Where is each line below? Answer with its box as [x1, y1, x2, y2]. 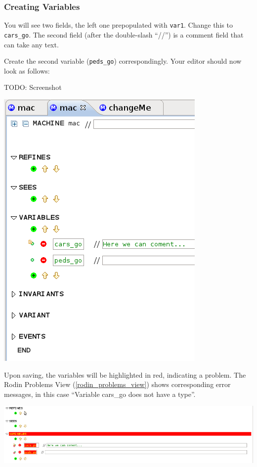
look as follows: [4, 65, 50, 76]
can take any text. [4, 39, 59, 49]
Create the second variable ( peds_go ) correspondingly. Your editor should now [4, 56, 242, 66]
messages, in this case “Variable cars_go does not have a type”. [4, 389, 196, 399]
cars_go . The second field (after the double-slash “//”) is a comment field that [4, 29, 244, 39]
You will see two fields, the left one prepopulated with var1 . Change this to [4, 20, 233, 30]
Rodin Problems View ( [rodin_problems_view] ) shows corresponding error [4, 379, 231, 389]
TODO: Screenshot [4, 82, 62, 92]
